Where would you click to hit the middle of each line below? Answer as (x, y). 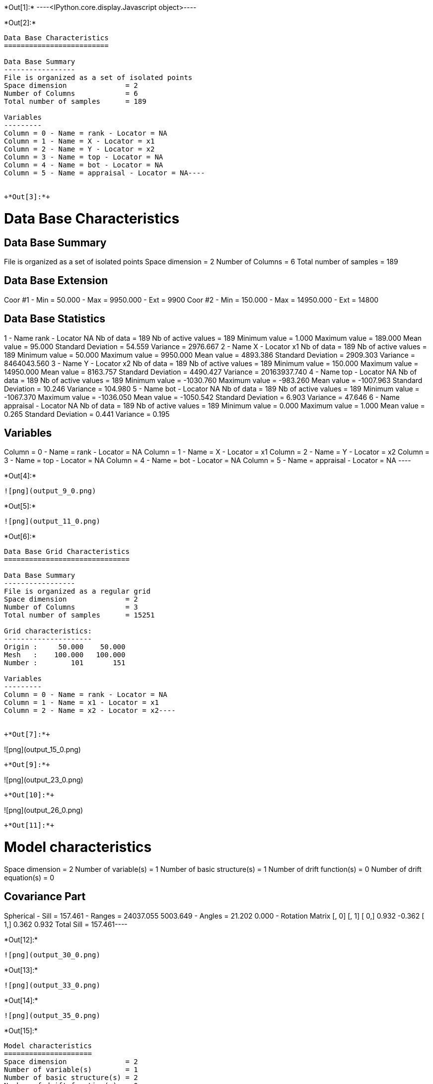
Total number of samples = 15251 (79, 615)
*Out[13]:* (21, 970)
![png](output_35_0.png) (52, 1015)
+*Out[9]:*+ (27, 765)
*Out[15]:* (21, 1030)
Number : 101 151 (65, 663)
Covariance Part (45, 897)
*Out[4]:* (20, 476)
